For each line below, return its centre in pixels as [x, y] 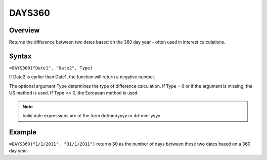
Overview [24, 30]
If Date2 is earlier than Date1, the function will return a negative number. [82, 77]
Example [23, 132]
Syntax [20, 56]
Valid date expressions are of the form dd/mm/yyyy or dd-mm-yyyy [91, 115]
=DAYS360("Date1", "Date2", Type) [51, 68]
